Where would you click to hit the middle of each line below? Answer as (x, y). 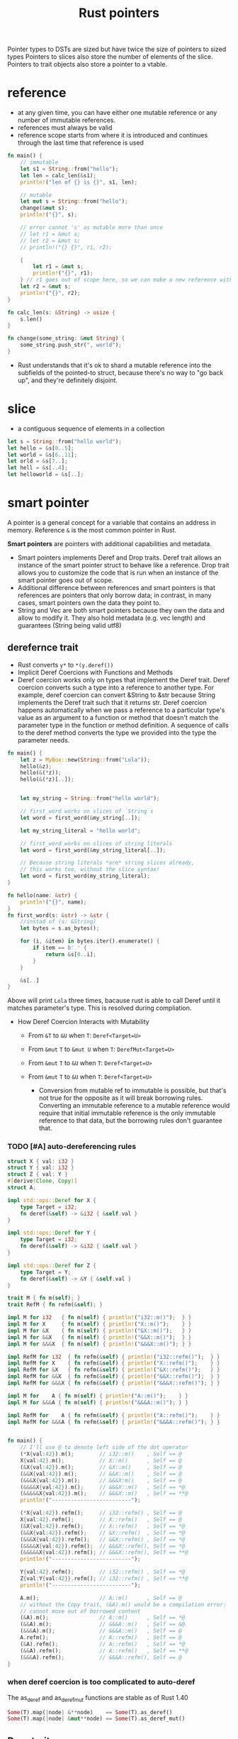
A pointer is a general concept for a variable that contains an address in (112, 522)
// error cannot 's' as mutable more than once (91, 228)
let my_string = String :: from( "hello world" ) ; (90, 799)
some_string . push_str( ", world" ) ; (71, 345)
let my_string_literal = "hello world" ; (80, 830)
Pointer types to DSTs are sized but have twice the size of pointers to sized (117, 49)
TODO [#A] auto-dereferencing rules (72, 1147)
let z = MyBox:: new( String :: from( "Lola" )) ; (85, 760)
